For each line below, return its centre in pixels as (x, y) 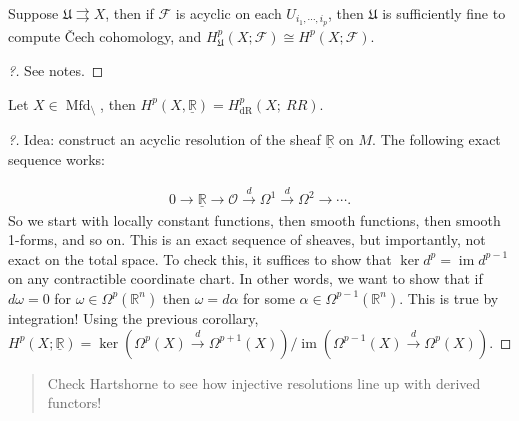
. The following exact (436, 139)
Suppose (33, 13)
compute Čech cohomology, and (105, 35)
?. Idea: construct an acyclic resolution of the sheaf (164, 139)
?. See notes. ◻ (56, 70)
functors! (74, 402)
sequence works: (57, 158)
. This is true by (449, 297)
